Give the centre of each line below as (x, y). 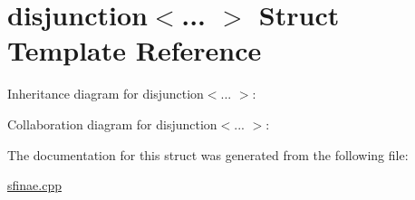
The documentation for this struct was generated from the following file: (208, 154)
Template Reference (135, 50)
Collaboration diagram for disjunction (112, 124)
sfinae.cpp (34, 185)
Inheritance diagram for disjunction (106, 94)
